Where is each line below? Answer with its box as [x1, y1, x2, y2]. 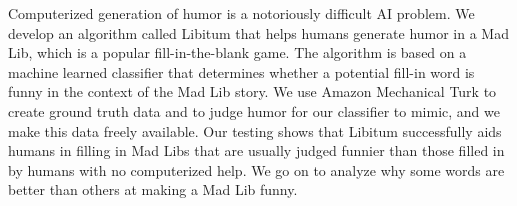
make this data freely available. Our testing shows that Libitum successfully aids [8, 120, 502, 141]
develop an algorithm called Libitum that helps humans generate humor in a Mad [8, 22, 509, 43]
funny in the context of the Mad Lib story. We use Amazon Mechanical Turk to [8, 81, 497, 102]
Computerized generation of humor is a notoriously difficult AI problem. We [8, 3, 475, 23]
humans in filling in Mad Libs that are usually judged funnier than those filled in [8, 140, 505, 161]
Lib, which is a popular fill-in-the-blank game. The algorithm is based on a [8, 42, 467, 63]
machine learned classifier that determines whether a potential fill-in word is [8, 61, 475, 82]
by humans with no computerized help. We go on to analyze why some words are [8, 159, 505, 180]
